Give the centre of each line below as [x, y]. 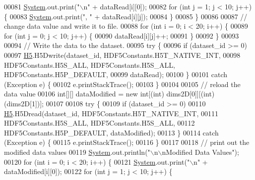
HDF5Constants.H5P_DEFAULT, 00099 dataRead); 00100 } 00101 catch [116, 74]
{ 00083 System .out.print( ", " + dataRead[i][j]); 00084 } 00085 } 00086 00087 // [126, 16]
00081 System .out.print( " [42, 6]
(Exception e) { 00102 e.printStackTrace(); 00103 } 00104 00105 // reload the [122, 84]
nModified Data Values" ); [200, 152]
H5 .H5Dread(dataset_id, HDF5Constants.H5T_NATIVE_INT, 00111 [111, 113]
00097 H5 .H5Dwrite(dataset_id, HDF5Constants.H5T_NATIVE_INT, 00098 [122, 55]
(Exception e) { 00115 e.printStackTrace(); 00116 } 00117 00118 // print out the [127, 142]
